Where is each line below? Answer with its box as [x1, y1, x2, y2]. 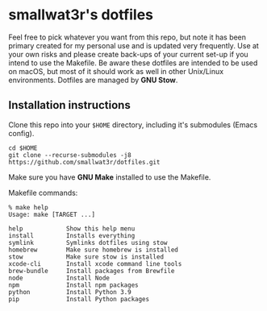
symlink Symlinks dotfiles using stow [8, 238, 168, 247]
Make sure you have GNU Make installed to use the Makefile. [8, 172, 211, 182]
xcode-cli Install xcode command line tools [8, 259, 182, 267]
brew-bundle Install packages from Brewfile [8, 267, 175, 275]
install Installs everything [8, 231, 136, 239]
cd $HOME [8, 143, 38, 152]
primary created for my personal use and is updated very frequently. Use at [8, 40, 260, 50]
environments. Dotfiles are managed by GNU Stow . [8, 75, 178, 85]
